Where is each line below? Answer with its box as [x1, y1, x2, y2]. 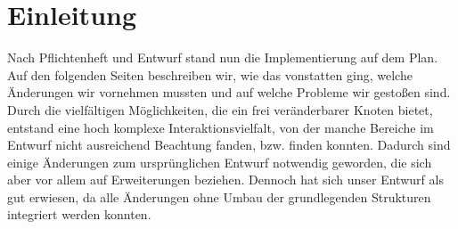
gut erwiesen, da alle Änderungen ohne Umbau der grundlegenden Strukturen [7, 187, 431, 206]
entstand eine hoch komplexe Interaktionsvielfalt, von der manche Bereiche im [7, 118, 434, 136]
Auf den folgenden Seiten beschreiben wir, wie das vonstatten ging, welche [7, 65, 413, 84]
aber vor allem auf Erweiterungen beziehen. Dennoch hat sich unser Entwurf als [7, 170, 444, 189]
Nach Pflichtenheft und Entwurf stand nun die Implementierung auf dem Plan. [7, 48, 438, 67]
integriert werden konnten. [7, 205, 151, 224]
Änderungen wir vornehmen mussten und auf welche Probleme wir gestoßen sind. [7, 83, 451, 102]
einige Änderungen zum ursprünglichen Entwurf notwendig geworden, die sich [7, 152, 432, 171]
